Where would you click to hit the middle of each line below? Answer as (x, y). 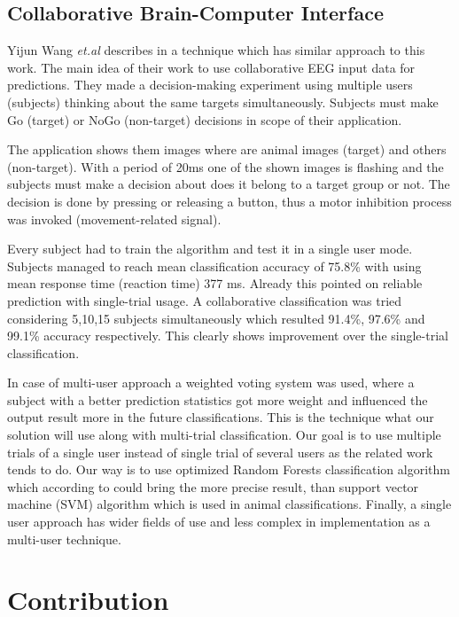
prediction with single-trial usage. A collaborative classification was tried (205, 300)
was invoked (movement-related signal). (114, 219)
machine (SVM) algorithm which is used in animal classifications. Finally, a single (229, 504)
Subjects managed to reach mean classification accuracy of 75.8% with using (214, 266)
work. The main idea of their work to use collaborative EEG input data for (211, 67)
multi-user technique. (64, 539)
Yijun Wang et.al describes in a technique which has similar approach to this (216, 50)
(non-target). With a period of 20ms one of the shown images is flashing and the (226, 166)
